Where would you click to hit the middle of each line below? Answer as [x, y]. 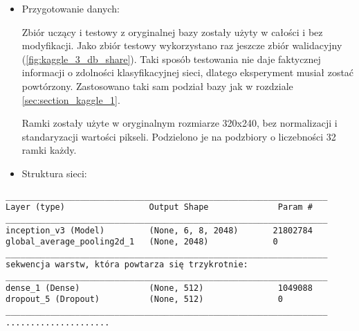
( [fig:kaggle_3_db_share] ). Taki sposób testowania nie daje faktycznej [171, 59]
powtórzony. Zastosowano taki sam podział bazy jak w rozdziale [157, 86]
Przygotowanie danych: [71, 8]
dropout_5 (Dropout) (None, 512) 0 [144, 299]
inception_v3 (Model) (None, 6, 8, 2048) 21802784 [159, 230]
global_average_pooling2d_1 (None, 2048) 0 [142, 242]
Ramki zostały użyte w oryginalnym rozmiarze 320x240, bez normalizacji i [179, 123]
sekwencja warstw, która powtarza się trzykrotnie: [127, 265]
